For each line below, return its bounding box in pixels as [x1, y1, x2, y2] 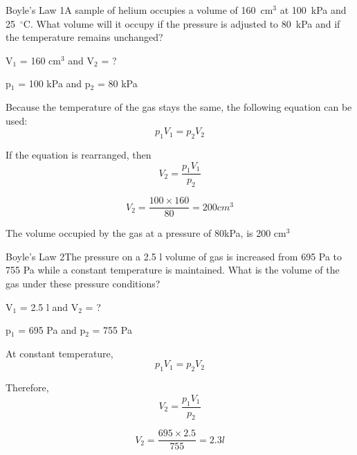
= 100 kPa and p [18, 76, 91, 91]
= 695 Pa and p [18, 323, 86, 337]
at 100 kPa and [280, 3, 347, 17]
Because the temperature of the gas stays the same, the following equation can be [6, 99, 352, 114]
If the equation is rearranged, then [6, 147, 152, 161]
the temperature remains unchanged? [6, 30, 163, 44]
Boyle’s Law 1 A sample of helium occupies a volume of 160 [6, 3, 256, 17]
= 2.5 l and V [19, 299, 79, 314]
